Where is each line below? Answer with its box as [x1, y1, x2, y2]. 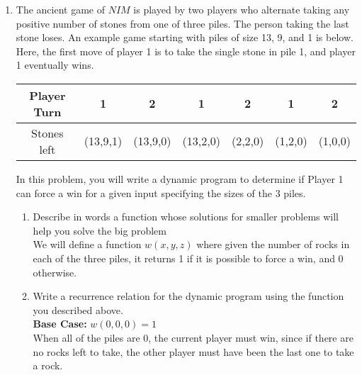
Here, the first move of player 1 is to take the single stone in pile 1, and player [16, 43, 356, 58]
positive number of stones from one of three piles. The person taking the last [16, 16, 349, 30]
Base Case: [33, 316, 87, 331]
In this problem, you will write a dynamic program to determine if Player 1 [16, 171, 344, 186]
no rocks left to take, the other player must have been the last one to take [33, 344, 354, 359]
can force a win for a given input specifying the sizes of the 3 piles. [16, 185, 306, 200]
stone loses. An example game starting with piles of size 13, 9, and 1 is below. [16, 30, 353, 45]
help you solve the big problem [33, 223, 166, 237]
